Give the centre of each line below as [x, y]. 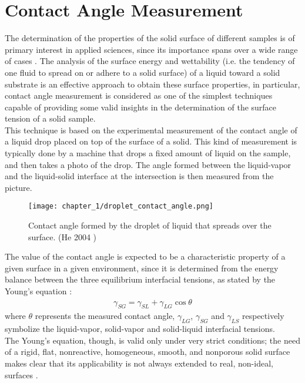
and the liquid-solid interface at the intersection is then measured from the [139, 176]
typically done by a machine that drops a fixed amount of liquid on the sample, [148, 153]
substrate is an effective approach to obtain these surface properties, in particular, [152, 84]
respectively [263, 316]
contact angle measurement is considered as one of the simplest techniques [139, 95]
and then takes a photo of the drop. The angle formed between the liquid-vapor [148, 164]
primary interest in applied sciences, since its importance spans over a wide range [151, 49]
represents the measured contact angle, [105, 316]
